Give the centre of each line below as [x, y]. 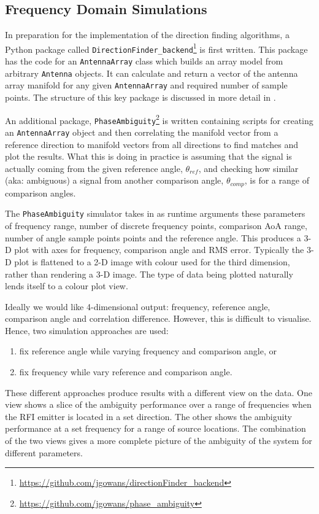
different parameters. [44, 452]
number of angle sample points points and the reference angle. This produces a [153, 237]
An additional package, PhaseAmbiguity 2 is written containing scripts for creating [159, 119]
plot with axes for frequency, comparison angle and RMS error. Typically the [159, 250]
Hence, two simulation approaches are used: [87, 330]
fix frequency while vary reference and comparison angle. [126, 372]
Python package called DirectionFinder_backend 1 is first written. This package [156, 48]
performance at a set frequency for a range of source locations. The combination [156, 428]
